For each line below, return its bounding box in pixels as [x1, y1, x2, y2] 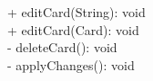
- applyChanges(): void [7, 55, 135, 74]
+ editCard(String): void [7, 3, 146, 21]
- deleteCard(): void [7, 38, 117, 57]
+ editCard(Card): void [7, 20, 139, 39]
